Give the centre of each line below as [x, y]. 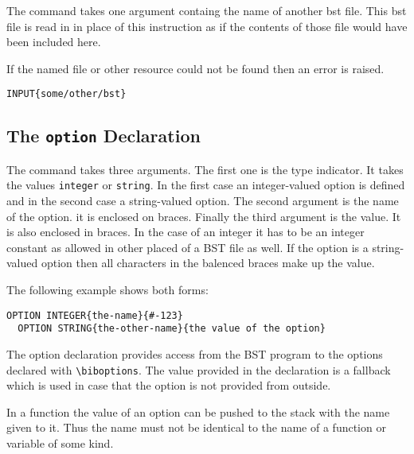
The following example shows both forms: [107, 290]
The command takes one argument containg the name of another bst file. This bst [207, 10]
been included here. [54, 42]
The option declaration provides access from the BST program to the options [195, 353]
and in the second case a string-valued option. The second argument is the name [203, 201]
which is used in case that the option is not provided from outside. [169, 385]
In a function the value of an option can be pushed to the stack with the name [198, 411]
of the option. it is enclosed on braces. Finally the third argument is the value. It [204, 216]
